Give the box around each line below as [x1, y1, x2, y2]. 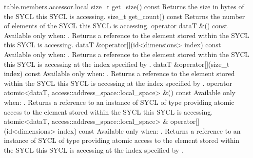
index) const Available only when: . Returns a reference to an [58, 125, 241, 136]
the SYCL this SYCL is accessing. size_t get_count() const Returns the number [4, 11, 245, 21]
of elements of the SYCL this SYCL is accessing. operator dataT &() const [4, 20, 228, 31]
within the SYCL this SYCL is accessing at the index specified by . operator [4, 78, 232, 88]
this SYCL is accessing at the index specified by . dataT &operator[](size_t [4, 59, 230, 69]
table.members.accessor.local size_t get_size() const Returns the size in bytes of [4, 1, 244, 11]
